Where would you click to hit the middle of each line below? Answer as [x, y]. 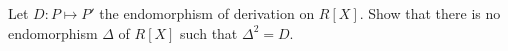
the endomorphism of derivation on [207, 13]
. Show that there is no [430, 13]
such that [209, 32]
